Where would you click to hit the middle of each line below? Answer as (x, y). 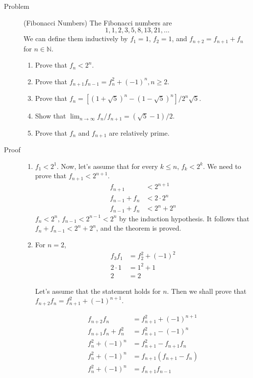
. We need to (222, 166)
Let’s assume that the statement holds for (98, 291)
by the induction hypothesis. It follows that (184, 218)
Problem (17, 6)
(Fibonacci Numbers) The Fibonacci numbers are (98, 22)
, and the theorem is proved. (139, 228)
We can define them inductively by (76, 38)
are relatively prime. (139, 132)
